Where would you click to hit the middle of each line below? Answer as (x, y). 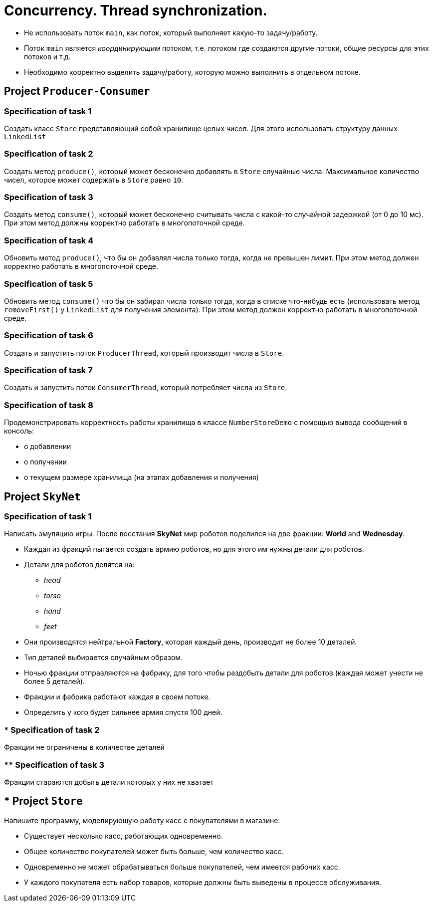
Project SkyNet (42, 496)
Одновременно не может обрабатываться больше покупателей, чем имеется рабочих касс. (182, 867)
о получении (45, 462)
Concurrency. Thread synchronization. (136, 10)
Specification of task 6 (49, 336)
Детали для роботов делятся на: (79, 565)
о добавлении (48, 447)
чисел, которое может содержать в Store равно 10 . (94, 180)
